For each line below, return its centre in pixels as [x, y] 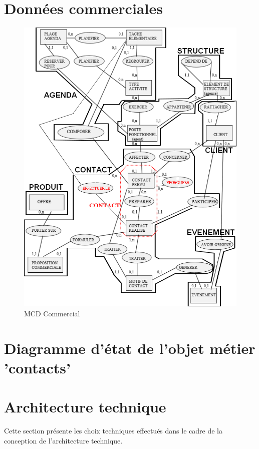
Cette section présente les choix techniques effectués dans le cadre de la [113, 431]
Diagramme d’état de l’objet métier [130, 348]
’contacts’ [37, 367]
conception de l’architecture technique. [63, 440]
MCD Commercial [52, 313]
